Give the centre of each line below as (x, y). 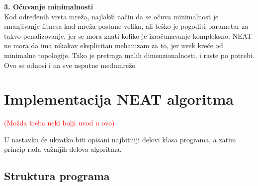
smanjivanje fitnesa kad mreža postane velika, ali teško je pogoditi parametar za (126, 26)
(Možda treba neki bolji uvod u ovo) (59, 123)
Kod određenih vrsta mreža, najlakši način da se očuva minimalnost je (111, 16)
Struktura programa (57, 176)
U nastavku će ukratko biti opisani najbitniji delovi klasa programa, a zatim (120, 139)
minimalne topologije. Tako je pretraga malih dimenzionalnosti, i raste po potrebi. (129, 55)
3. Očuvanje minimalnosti (49, 6)
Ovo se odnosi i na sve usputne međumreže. (71, 65)
